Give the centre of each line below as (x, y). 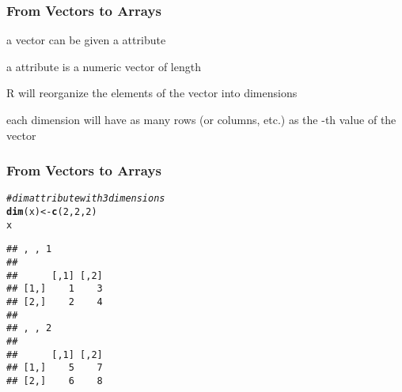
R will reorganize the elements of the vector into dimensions (152, 93)
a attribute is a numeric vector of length (104, 66)
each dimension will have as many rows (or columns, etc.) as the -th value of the (201, 119)
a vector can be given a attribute (86, 40)
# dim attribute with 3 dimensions (86, 199)
